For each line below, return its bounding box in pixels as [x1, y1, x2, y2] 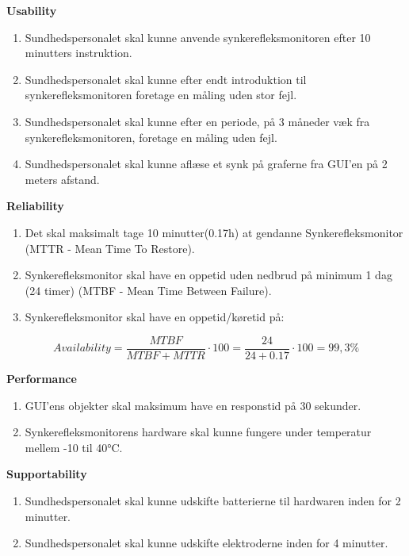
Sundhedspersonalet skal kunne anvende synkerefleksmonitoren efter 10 [25, 29, 371, 45]
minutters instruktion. [25, 44, 132, 61]
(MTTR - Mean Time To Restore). [25, 240, 195, 256]
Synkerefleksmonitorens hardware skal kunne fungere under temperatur [25, 424, 372, 440]
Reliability [6, 197, 64, 214]
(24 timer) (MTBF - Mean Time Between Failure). [25, 282, 272, 298]
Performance [6, 370, 77, 386]
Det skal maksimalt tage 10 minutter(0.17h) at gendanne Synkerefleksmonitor [25, 224, 403, 240]
